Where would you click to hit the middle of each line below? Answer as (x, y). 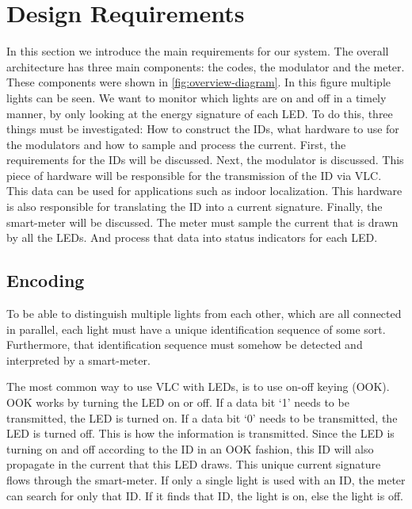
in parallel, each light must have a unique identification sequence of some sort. (196, 329)
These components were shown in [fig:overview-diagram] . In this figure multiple (199, 82)
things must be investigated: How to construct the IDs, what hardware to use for (203, 129)
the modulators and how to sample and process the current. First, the (176, 144)
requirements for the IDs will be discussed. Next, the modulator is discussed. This (205, 160)
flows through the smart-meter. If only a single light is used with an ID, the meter (206, 479)
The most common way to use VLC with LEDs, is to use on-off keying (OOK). (198, 387)
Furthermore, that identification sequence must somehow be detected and (185, 344)
